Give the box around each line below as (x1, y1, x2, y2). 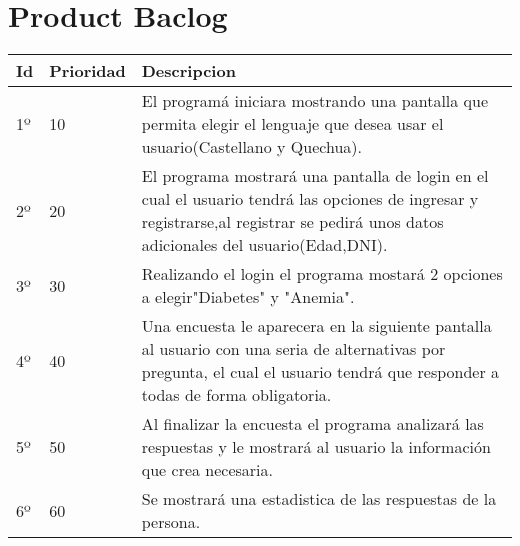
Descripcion (141, 59, 236, 83)
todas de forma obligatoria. (141, 383, 332, 407)
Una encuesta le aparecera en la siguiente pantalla (141, 314, 492, 338)
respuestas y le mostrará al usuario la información (141, 435, 491, 459)
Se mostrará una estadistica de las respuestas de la (141, 487, 497, 511)
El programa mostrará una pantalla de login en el (141, 164, 489, 188)
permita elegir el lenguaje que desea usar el (141, 112, 444, 136)
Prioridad (49, 59, 126, 83)
